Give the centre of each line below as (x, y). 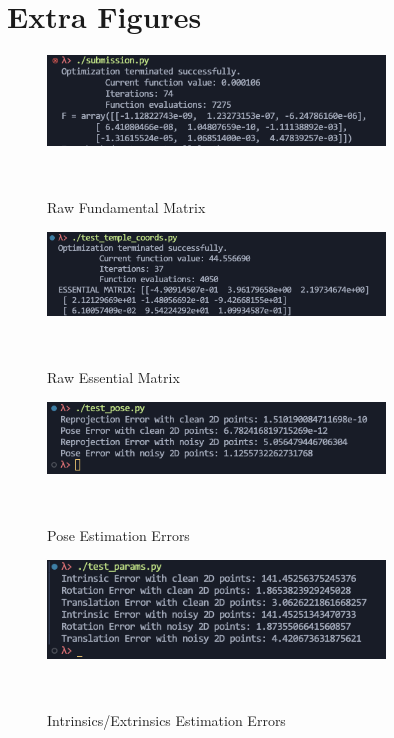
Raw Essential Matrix (113, 377)
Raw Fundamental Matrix (126, 206)
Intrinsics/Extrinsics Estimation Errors (166, 719)
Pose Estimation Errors (118, 534)
